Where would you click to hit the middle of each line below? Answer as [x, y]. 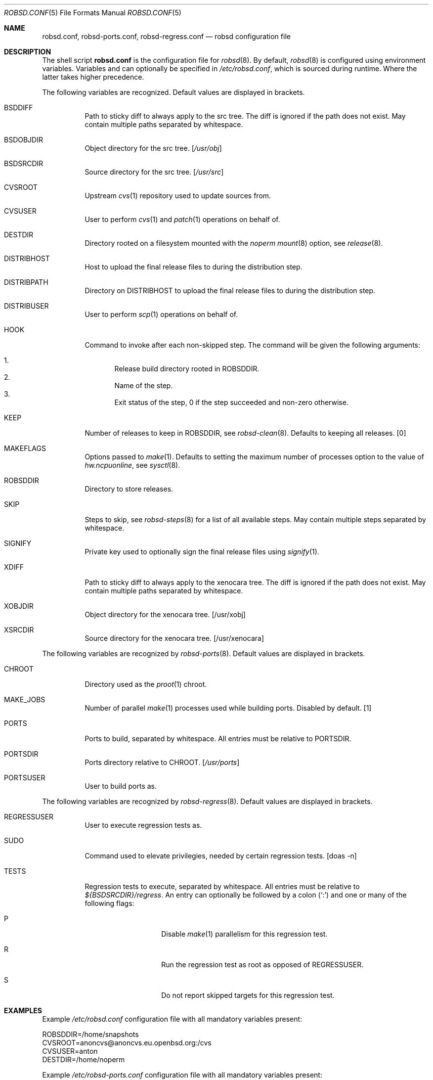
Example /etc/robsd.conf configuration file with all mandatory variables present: [172, 1019]
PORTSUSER [25, 778]
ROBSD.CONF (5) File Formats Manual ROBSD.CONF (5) [93, 13]
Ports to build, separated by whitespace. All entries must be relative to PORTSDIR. [218, 739]
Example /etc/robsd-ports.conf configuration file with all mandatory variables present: [182, 1075]
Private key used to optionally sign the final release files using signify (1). [202, 552]
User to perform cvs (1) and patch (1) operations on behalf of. [182, 219]
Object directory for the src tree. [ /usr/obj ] [153, 148]
